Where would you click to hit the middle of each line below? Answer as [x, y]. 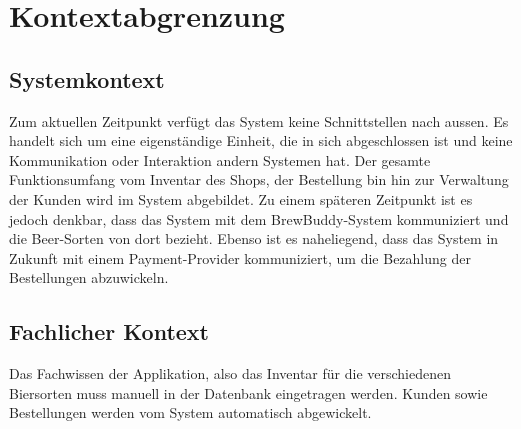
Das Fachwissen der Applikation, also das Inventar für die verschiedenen [230, 373]
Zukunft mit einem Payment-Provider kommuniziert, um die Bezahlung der [240, 257]
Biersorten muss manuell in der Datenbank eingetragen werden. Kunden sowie [248, 392]
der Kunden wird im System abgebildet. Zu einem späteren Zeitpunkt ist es [241, 198]
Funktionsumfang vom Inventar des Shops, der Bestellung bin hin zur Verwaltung [259, 179]
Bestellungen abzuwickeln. [89, 277]
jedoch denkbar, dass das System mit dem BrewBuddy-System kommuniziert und [259, 218]
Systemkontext [87, 78]
